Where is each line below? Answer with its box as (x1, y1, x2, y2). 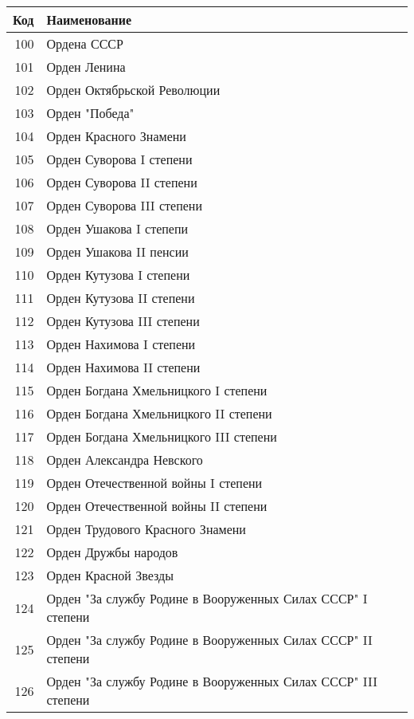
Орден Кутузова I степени (46, 265, 190, 284)
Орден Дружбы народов (46, 543, 178, 561)
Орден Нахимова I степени (46, 335, 196, 353)
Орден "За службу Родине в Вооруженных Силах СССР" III (46, 672, 378, 690)
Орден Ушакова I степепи (46, 219, 189, 238)
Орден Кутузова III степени (46, 312, 200, 330)
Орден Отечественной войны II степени (46, 497, 268, 515)
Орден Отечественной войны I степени (46, 473, 263, 492)
